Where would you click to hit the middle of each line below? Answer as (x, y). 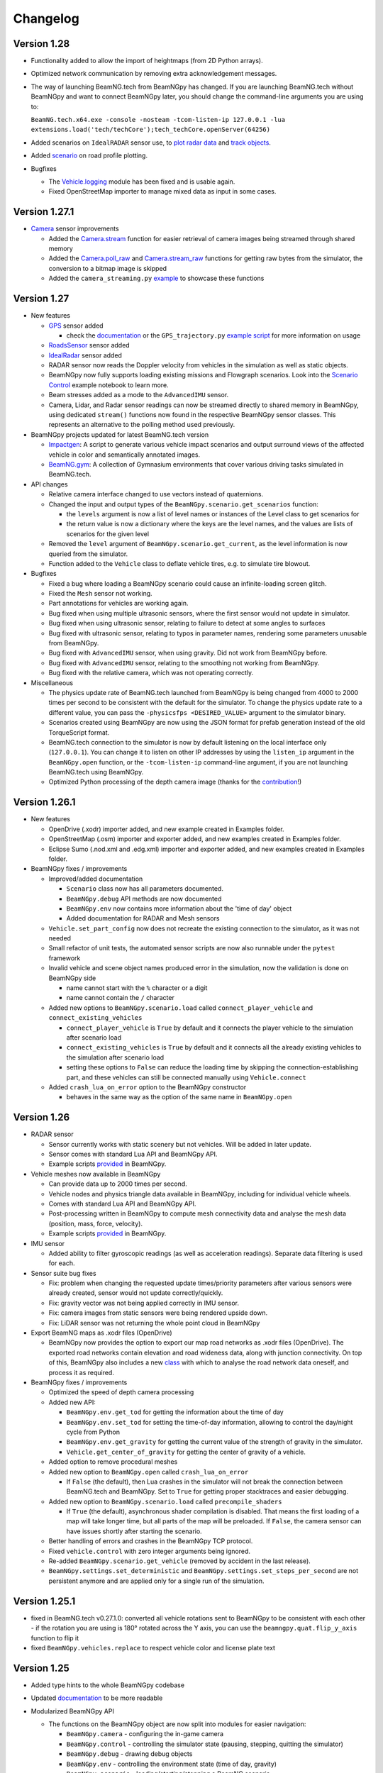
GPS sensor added (76, 326)
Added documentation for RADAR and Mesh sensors (143, 918)
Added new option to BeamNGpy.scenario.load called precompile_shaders (165, 1501)
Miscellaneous (52, 683)
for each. (62, 1263)
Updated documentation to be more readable (97, 1698)
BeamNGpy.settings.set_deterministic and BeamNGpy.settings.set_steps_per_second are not (204, 1571)
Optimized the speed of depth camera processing (121, 1392)
